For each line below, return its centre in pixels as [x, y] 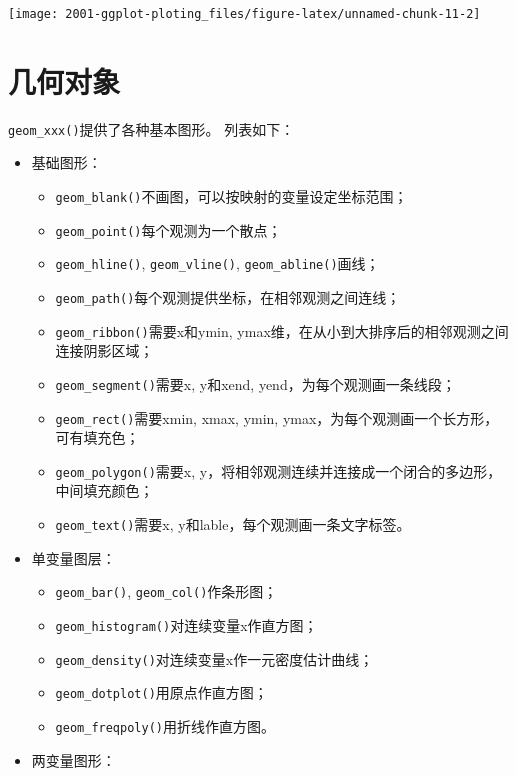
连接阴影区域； [104, 350]
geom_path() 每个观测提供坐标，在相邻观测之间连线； [228, 297]
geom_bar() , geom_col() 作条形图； [166, 591]
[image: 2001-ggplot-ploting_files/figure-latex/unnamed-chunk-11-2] [244, 14]
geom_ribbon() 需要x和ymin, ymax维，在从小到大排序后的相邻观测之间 [282, 330]
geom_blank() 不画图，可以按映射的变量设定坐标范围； [231, 196]
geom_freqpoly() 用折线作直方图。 [165, 725]
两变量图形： [73, 759]
